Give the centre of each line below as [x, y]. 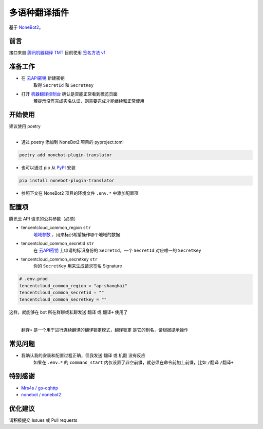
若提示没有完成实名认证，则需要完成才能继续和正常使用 [89, 101]
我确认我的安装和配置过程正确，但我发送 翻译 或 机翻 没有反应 [83, 355]
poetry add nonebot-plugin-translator [66, 155]
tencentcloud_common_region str [56, 228]
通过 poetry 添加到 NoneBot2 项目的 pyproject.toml [72, 142]
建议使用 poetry [25, 126]
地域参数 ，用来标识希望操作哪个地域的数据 [77, 234]
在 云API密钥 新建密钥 [43, 78]
